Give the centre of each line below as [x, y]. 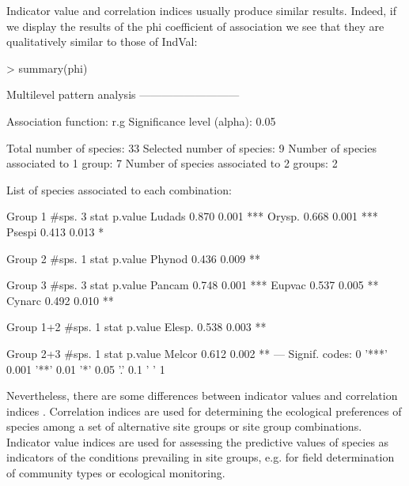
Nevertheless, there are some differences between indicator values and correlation [202, 396]
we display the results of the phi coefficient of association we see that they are [195, 26]
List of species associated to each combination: [119, 189]
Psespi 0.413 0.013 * [55, 231]
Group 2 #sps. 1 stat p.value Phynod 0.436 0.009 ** [134, 258]
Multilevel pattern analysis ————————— [123, 94]
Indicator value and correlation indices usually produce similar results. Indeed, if [201, 10]
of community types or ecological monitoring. [116, 473]
